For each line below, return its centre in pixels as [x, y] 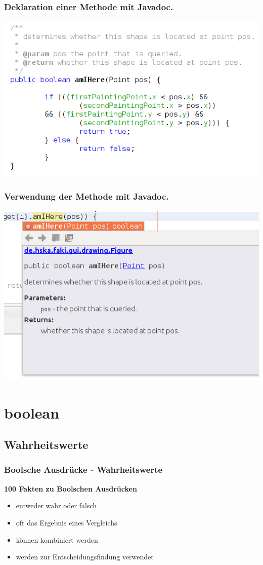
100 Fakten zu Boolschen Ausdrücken [71, 488]
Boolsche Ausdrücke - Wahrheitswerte [83, 469]
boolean [32, 412]
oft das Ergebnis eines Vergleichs [67, 522]
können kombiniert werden [57, 539]
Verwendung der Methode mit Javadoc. [86, 196]
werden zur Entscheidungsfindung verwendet [85, 557]
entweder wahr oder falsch [56, 505]
